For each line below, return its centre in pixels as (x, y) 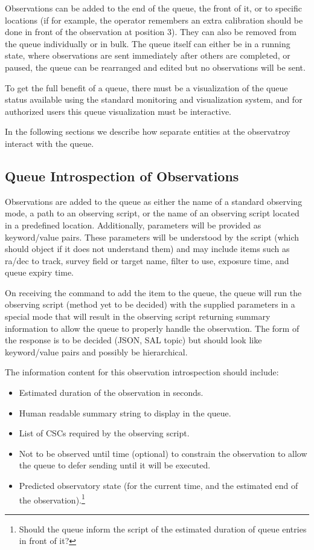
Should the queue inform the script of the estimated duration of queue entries (163, 529)
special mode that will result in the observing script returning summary (138, 316)
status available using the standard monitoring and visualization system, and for (154, 99)
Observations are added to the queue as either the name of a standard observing (154, 201)
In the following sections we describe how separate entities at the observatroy (148, 131)
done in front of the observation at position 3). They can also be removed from (151, 32)
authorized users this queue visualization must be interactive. (118, 111)
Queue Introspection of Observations (122, 176)
